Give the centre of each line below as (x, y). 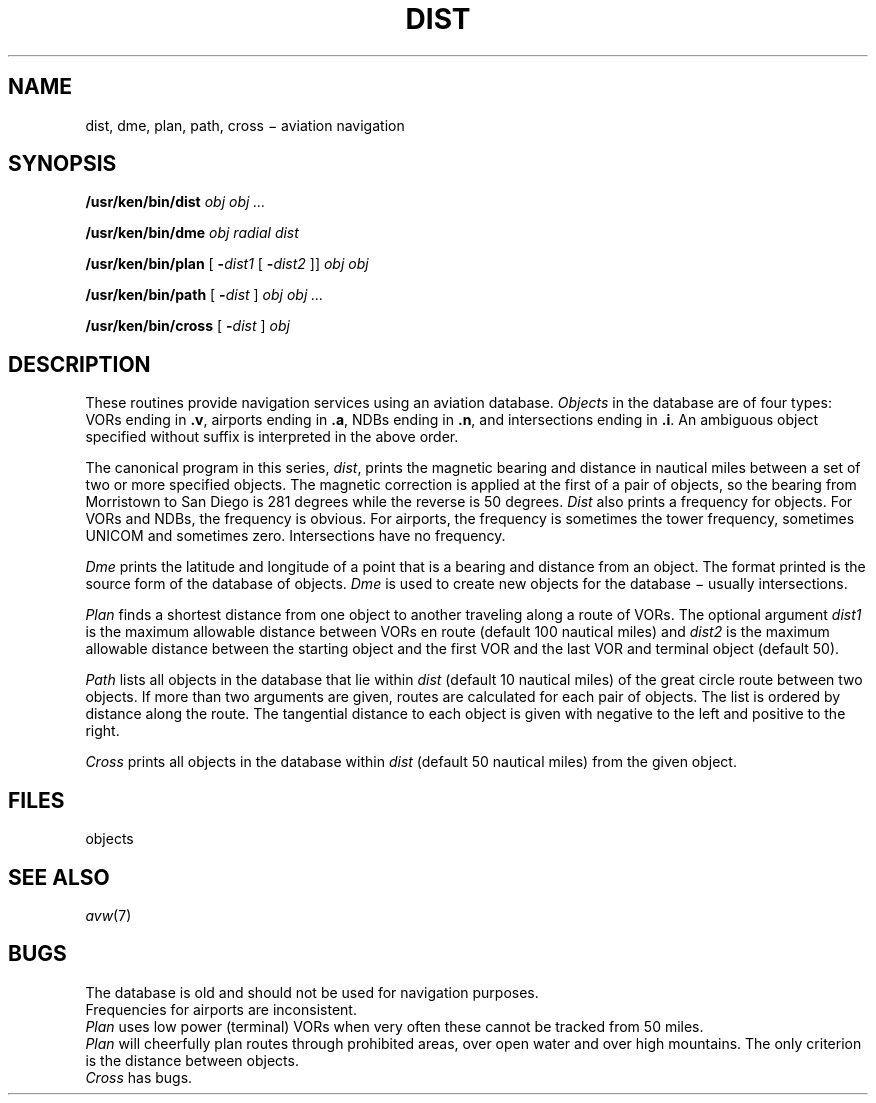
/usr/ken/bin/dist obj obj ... (175, 202)
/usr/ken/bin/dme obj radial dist (192, 233)
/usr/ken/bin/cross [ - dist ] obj (187, 326)
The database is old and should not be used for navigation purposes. (312, 992)
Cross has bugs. (139, 1077)
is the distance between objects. (192, 1060)
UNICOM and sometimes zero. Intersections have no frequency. (295, 536)
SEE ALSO (59, 877)
